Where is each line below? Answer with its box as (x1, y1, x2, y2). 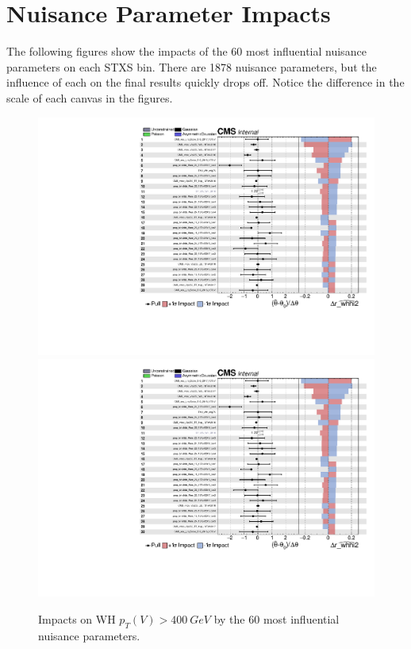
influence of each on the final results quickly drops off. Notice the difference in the (6, 74, 405, 91)
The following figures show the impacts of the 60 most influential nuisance (6, 43, 367, 60)
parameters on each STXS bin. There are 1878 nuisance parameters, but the (6, 58, 377, 75)
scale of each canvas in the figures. (6, 89, 173, 106)
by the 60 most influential (213, 611, 340, 627)
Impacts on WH (38, 611, 116, 627)
